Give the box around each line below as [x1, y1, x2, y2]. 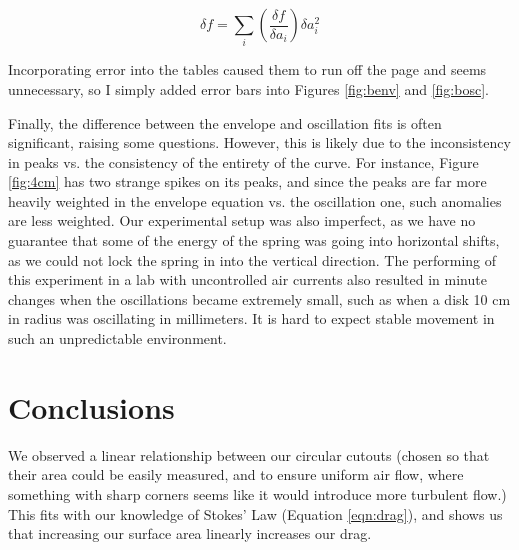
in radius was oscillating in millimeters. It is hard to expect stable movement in [8, 308, 495, 329]
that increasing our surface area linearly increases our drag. [8, 523, 372, 544]
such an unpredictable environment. [8, 328, 227, 349]
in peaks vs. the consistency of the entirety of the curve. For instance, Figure [8, 151, 479, 172]
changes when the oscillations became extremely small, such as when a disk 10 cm [8, 288, 511, 309]
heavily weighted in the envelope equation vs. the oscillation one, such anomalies [8, 190, 502, 211]
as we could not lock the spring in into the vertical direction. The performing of [8, 249, 497, 270]
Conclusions [8, 386, 175, 427]
